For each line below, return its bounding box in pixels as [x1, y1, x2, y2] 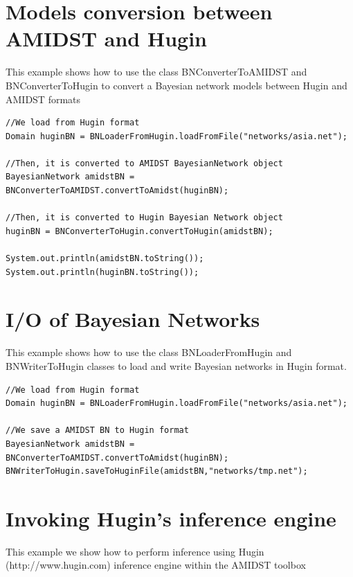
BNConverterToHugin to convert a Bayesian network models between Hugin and [6, 78, 347, 92]
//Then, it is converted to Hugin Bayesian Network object [6, 213, 283, 223]
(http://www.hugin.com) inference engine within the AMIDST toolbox [6, 558, 306, 572]
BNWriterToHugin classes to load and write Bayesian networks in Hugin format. [6, 358, 347, 373]
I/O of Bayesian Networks [6, 305, 260, 333]
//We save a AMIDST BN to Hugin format [6, 425, 189, 436]
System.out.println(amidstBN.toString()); [6, 254, 204, 264]
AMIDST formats [6, 91, 81, 106]
